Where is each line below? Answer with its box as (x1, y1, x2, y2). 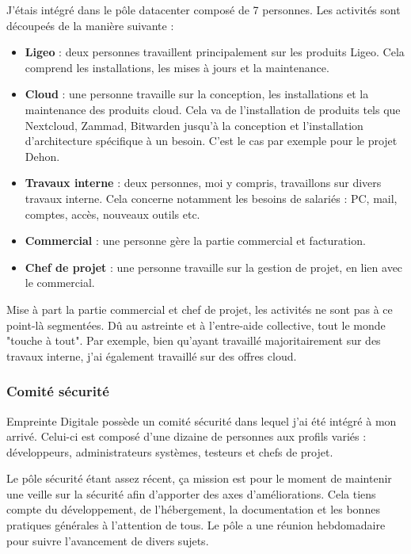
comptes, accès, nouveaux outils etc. (25, 205, 200, 222)
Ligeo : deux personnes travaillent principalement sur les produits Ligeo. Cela (25, 44, 405, 60)
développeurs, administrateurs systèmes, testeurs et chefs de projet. (6, 443, 333, 460)
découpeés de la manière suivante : (6, 17, 174, 33)
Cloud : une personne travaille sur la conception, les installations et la (25, 86, 369, 102)
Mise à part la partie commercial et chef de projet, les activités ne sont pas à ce (6, 300, 393, 317)
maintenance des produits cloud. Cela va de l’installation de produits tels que (25, 101, 401, 117)
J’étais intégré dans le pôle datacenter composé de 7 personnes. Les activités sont (6, 2, 401, 17)
